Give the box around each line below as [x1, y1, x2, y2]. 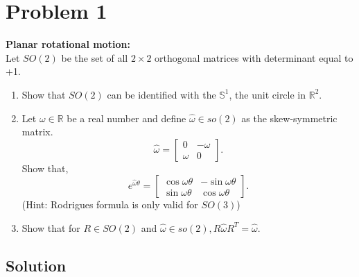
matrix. [21, 124, 53, 139]
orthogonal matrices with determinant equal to [155, 50, 353, 65]
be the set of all [61, 50, 128, 65]
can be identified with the [107, 87, 216, 101]
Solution [6, 254, 67, 276]
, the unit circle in [229, 87, 306, 101]
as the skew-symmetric [241, 110, 338, 125]
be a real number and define [67, 110, 186, 125]
